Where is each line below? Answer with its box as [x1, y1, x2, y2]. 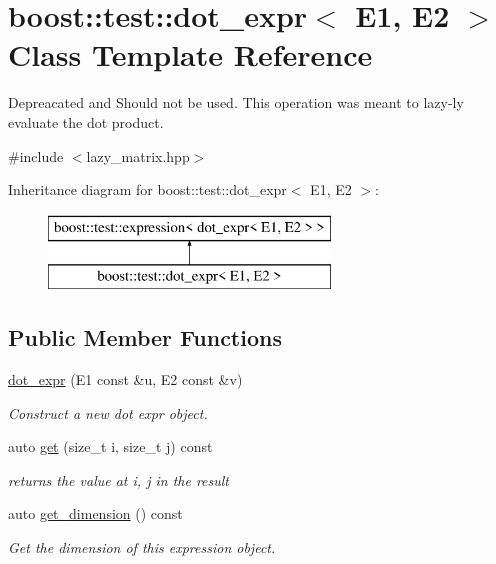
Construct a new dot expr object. [8, 402, 208, 423]
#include [8, 145, 64, 166]
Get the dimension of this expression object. [8, 537, 276, 558]
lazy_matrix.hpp [86, 145, 190, 166]
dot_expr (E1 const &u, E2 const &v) [8, 369, 243, 390]
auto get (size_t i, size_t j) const [8, 436, 213, 457]
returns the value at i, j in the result [8, 469, 229, 490]
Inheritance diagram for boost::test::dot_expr [8, 179, 287, 200]
